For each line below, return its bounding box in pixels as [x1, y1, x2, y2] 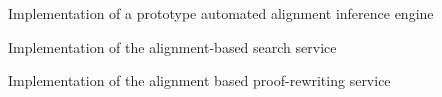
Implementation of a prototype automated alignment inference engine [8, 3, 434, 23]
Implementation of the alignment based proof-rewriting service [8, 70, 391, 91]
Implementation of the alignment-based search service [8, 36, 337, 57]
